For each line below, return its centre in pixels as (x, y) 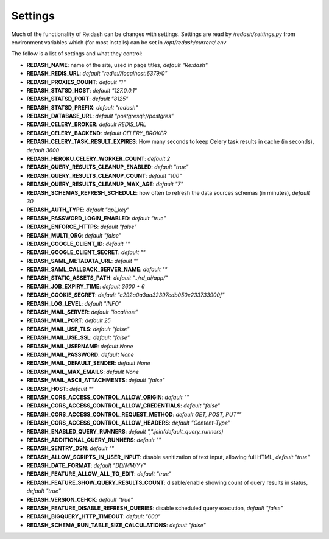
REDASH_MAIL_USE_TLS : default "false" (78, 329)
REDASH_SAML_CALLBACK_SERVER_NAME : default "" (97, 269)
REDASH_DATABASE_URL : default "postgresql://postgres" (100, 116)
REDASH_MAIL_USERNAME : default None (80, 346)
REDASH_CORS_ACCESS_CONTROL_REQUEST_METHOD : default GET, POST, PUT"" (134, 414)
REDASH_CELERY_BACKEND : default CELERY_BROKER (97, 133)
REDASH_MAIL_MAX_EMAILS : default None (83, 372)
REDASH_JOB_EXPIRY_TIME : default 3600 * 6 (86, 286)
